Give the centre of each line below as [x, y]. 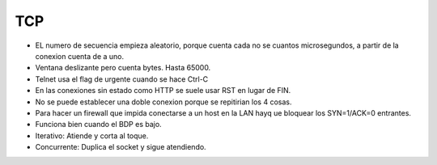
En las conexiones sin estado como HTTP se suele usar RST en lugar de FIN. [163, 91]
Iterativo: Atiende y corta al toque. [92, 135]
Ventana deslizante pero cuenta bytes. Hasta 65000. [123, 68]
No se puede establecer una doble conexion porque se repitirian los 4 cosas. [163, 102]
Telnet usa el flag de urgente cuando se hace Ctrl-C [122, 79]
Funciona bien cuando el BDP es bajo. [98, 125]
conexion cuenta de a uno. [80, 56]
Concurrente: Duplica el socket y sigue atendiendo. [121, 147]
